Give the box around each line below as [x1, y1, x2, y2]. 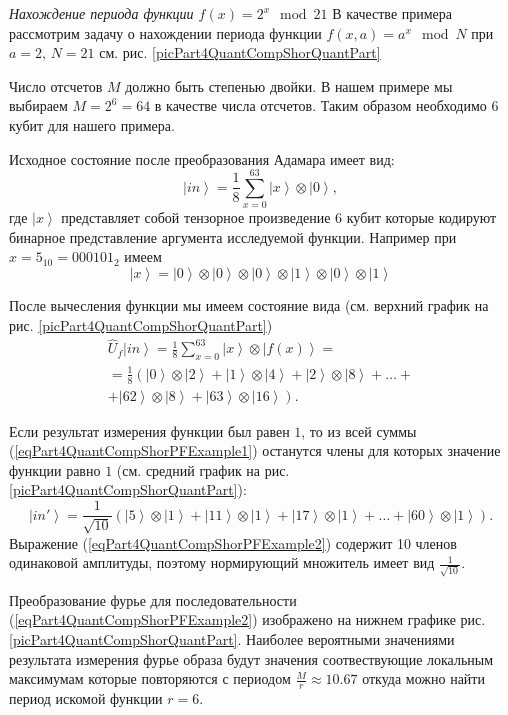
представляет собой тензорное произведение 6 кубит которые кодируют [61, 207, 497, 228]
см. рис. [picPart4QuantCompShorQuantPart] [99, 42, 381, 63]
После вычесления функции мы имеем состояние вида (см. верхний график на [9, 295, 489, 316]
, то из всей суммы [301, 420, 417, 441]
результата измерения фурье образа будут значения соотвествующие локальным [9, 648, 494, 669]
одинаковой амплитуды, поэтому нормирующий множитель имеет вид [9, 552, 435, 573]
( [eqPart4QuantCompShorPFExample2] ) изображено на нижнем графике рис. [9, 609, 486, 630]
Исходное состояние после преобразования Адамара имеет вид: [9, 148, 395, 169]
